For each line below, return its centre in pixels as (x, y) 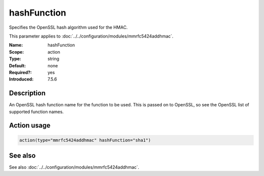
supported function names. (36, 112)
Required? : (20, 72)
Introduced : (21, 79)
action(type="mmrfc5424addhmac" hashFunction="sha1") (85, 140)
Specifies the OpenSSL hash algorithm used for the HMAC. (68, 27)
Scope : (16, 52)
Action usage (30, 126)
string (54, 59)
